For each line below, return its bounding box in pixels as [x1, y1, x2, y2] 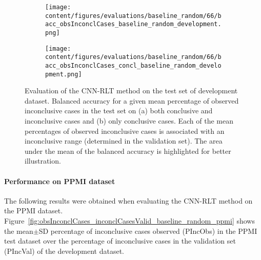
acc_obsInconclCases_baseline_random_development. [45, 21, 222, 28]
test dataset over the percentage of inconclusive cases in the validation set [4, 235, 236, 246]
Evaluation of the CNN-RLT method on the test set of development [25, 85, 238, 96]
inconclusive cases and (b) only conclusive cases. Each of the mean [25, 115, 233, 126]
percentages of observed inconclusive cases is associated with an [25, 125, 225, 136]
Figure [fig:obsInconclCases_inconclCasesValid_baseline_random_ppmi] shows [4, 215, 255, 226]
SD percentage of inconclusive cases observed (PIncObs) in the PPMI [38, 225, 257, 236]
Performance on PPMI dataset [4, 175, 115, 186]
